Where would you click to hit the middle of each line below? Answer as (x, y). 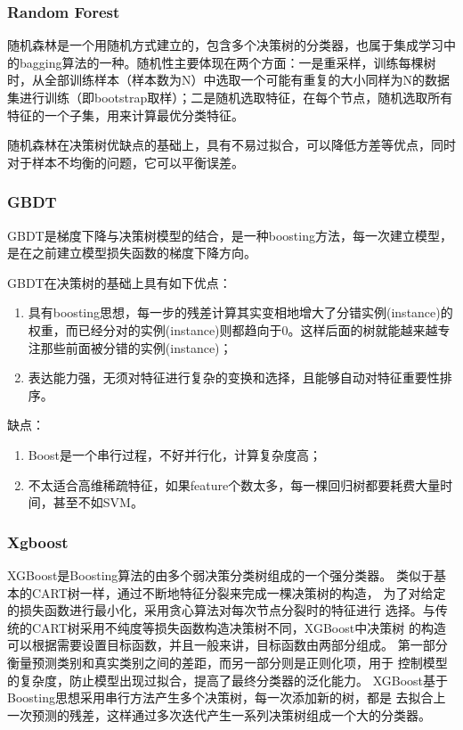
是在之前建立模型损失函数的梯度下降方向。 (132, 253)
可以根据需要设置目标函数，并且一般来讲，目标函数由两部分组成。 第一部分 (227, 645)
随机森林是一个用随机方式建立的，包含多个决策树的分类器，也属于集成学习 (225, 45)
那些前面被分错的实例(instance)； (136, 347)
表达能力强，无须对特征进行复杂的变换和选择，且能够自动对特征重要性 (234, 377)
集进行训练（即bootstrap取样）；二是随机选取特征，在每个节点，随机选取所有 (230, 97)
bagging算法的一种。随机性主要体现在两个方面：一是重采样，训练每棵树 (227, 62)
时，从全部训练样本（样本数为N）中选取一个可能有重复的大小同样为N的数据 (228, 80)
